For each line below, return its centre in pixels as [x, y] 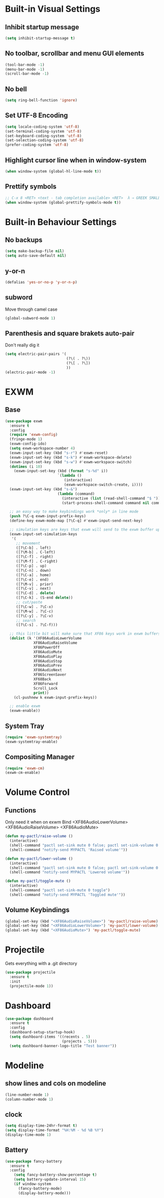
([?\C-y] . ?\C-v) [35, 616]
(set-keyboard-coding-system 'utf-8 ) [43, 136]
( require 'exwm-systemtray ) [34, 737]
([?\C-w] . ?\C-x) [35, 607]
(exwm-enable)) [25, 711]
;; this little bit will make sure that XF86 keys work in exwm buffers [85, 634]
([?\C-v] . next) [33, 589]
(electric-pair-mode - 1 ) [30, 372]
